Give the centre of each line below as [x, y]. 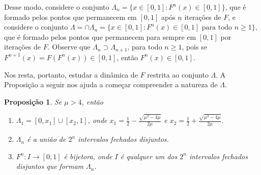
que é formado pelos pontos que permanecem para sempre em [100, 36]
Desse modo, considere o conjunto [57, 7]
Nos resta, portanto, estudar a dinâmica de [71, 74]
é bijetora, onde [88, 156]
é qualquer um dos [149, 156]
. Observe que [69, 47]
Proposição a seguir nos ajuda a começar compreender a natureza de [111, 84]
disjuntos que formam [50, 166]
